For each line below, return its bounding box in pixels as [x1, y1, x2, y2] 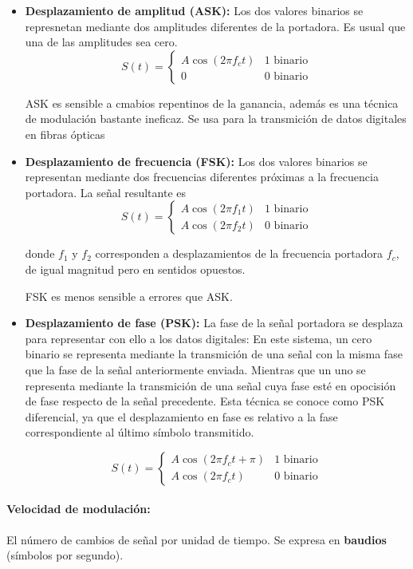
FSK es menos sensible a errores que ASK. [25, 287, 233, 304]
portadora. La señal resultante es [25, 184, 187, 200]
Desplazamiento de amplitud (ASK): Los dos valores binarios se [25, 2, 364, 18]
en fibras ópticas [25, 125, 105, 142]
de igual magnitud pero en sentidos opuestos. [25, 260, 246, 277]
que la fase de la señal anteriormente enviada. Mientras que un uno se [25, 361, 366, 377]
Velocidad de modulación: [6, 500, 151, 517]
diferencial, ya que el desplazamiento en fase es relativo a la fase [25, 408, 338, 425]
